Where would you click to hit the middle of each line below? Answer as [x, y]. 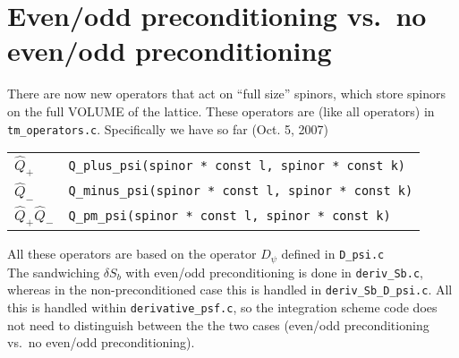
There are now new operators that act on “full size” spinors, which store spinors [226, 94]
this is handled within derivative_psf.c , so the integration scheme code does [222, 307]
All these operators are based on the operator [132, 254]
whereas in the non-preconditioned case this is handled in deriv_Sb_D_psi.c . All [230, 290]
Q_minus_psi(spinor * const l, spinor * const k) [241, 191]
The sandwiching [54, 272]
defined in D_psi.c [333, 254]
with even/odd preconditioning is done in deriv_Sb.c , [274, 272]
